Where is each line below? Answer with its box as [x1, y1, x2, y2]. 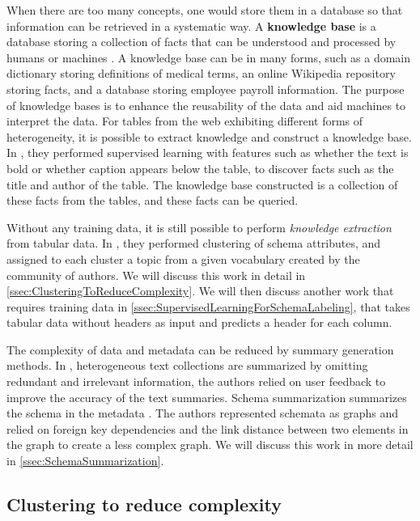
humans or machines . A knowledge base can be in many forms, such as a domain [6, 49, 411, 66]
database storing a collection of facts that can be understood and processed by [6, 33, 397, 50]
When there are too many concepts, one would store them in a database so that [6, 2, 403, 18]
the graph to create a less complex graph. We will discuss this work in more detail [6, 436, 414, 453]
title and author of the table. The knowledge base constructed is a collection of [6, 176, 398, 193]
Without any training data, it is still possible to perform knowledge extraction [6, 218, 392, 235]
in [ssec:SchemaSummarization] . [6, 452, 164, 469]
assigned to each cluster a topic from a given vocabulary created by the [6, 250, 360, 267]
